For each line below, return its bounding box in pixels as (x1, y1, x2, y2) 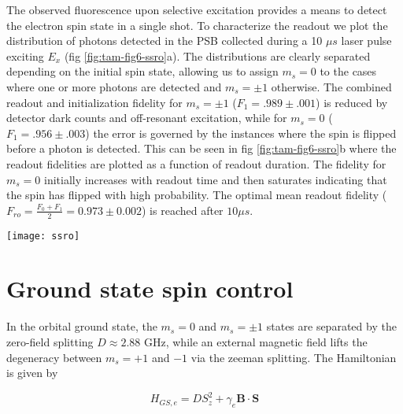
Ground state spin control (6, 272, 294, 305)
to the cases (320, 63, 377, 79)
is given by (6, 364, 58, 381)
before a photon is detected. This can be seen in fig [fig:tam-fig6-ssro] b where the (6, 140, 397, 157)
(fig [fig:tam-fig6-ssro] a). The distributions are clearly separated (64, 47, 371, 64)
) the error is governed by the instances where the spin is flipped (85, 124, 397, 141)
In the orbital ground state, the (6, 318, 157, 335)
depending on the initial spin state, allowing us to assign (6, 63, 279, 79)
